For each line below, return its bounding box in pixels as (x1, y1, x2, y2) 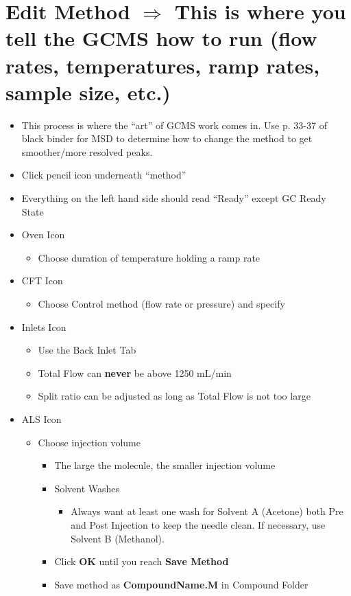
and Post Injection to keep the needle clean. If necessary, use (71, 517, 326, 531)
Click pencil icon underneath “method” (21, 168, 186, 182)
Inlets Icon (21, 319, 66, 334)
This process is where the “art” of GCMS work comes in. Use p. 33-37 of (21, 117, 327, 132)
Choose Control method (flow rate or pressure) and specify (38, 297, 285, 311)
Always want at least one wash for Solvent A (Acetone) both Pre (71, 504, 343, 518)
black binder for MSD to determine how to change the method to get (21, 131, 313, 146)
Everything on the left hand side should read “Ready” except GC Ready (21, 191, 326, 205)
